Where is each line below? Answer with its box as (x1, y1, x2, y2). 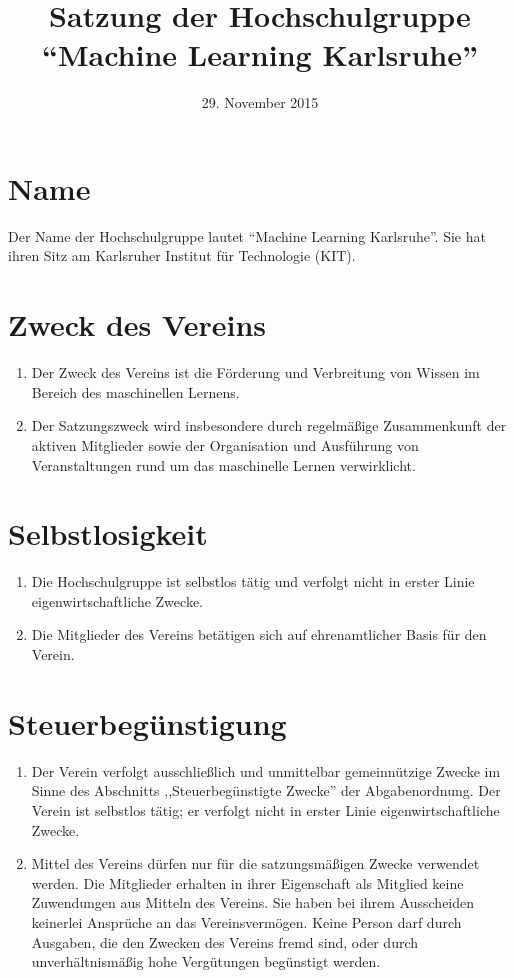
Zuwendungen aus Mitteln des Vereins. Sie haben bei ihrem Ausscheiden (31, 892, 475, 913)
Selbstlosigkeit (8, 513, 208, 554)
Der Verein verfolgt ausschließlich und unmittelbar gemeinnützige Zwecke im (31, 760, 501, 781)
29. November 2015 (201, 92, 319, 113)
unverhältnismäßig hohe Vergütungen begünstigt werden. (31, 951, 381, 972)
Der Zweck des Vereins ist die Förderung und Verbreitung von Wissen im (31, 362, 480, 383)
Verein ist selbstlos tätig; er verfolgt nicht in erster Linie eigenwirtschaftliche (31, 799, 500, 820)
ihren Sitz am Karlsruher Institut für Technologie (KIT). (8, 245, 356, 266)
